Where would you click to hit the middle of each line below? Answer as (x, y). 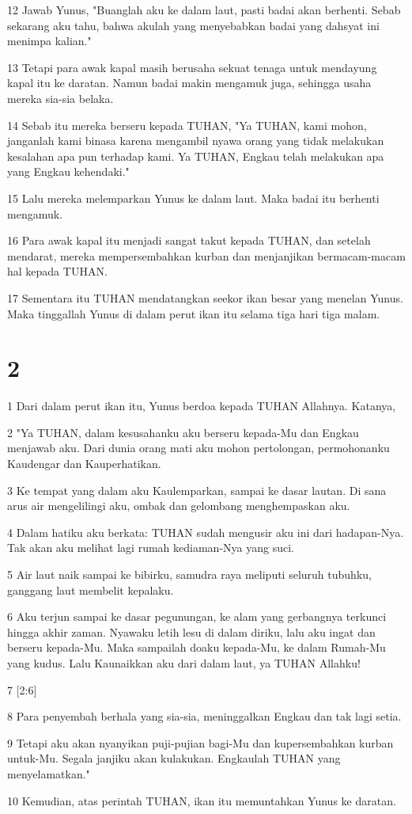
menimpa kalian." (49, 41)
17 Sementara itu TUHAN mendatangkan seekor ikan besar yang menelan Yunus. (205, 297)
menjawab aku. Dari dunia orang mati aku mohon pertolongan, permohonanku (198, 448)
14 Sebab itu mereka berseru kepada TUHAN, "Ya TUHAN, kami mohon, (187, 125)
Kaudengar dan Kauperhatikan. (84, 463)
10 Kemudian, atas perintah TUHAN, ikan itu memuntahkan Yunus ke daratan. (202, 800)
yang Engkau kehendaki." (68, 171)
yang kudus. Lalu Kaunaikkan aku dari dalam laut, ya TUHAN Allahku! (184, 662)
